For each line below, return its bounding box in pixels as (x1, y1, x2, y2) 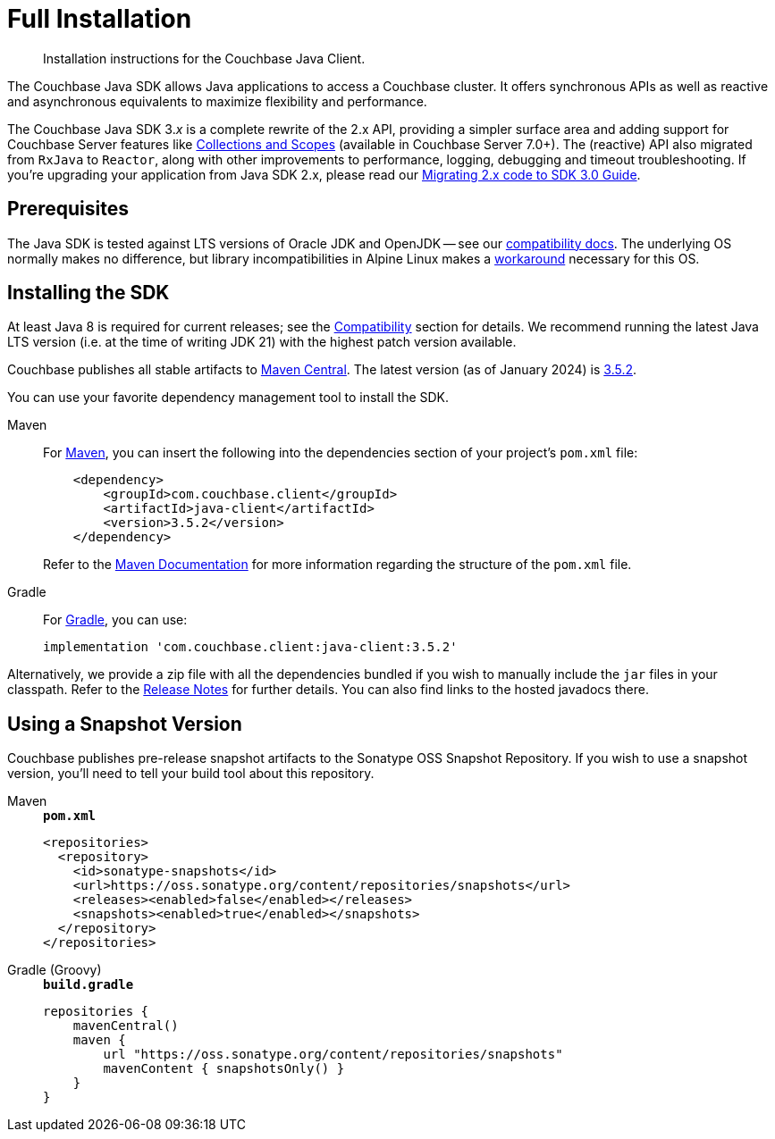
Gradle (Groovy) (7, 962, 102, 978)
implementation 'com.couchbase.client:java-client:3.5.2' (43, 640, 458, 655)
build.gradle (43, 977, 134, 992)
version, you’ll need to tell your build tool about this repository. (7, 766, 375, 782)
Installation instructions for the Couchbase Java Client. (43, 50, 366, 66)
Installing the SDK (7, 281, 170, 305)
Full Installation (7, 4, 192, 34)
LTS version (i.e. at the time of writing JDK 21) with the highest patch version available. (7, 334, 517, 350)
